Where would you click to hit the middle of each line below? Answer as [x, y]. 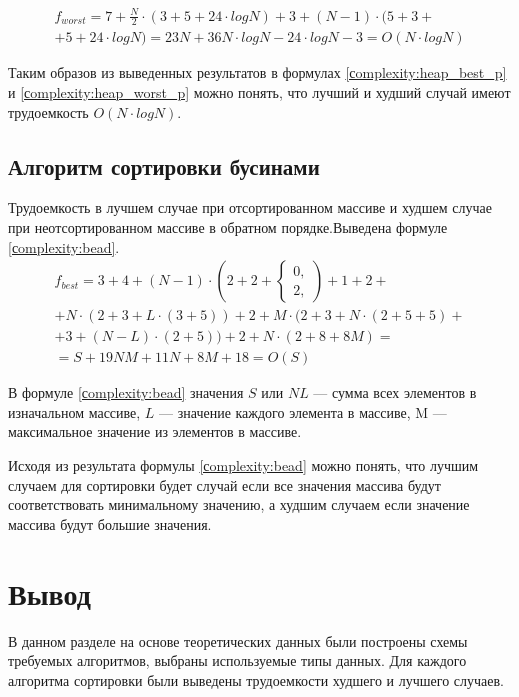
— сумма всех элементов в [395, 392]
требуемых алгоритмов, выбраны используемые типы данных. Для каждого [237, 660]
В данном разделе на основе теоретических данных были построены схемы [238, 640]
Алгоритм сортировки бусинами [164, 165]
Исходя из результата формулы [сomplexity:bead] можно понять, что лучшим [243, 465]
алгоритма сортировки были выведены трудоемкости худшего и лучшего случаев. [256, 679]
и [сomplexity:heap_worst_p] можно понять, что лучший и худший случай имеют [259, 92]
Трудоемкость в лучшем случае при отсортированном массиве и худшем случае [250, 207]
